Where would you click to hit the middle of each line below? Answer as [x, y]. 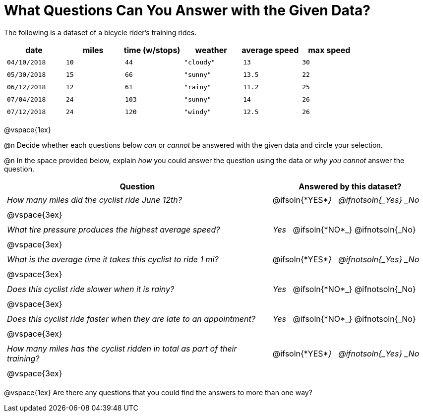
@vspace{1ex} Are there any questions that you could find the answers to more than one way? [158, 392]
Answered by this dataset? [350, 186]
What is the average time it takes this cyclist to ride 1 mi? [113, 259]
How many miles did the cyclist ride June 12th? [94, 200]
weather [211, 50]
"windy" [198, 112]
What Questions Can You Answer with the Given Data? [187, 10]
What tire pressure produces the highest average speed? [114, 229]
